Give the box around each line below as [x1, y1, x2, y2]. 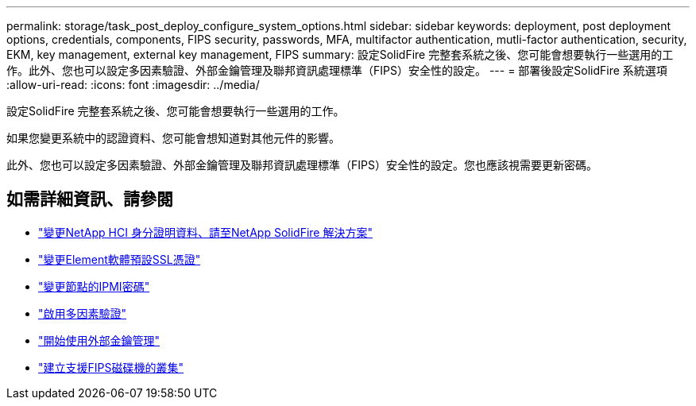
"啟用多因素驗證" [38, 306, 127, 320]
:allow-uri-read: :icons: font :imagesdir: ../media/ [6, 78, 260, 91]
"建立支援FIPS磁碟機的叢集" [38, 360, 184, 374]
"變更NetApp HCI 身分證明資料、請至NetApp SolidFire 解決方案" [38, 225, 373, 239]
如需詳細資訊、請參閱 [6, 189, 173, 210]
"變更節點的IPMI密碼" [38, 279, 150, 293]
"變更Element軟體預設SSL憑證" [38, 252, 201, 266]
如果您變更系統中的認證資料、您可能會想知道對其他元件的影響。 [6, 131, 340, 145]
